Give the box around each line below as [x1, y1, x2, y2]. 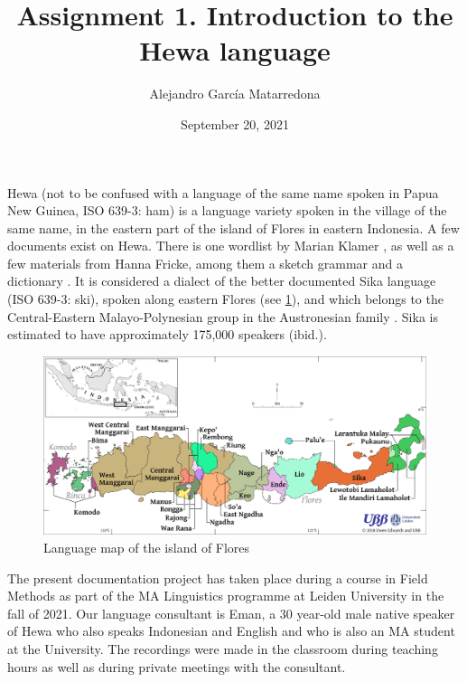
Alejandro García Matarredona [149, 84, 321, 103]
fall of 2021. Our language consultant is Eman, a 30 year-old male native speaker [7, 603, 455, 622]
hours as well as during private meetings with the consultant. [7, 657, 346, 676]
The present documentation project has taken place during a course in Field [7, 568, 428, 587]
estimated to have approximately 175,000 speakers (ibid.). [7, 325, 327, 344]
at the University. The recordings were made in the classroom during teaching [7, 639, 438, 658]
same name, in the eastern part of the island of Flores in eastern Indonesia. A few [7, 218, 460, 237]
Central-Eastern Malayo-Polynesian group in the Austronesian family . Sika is [7, 307, 438, 326]
